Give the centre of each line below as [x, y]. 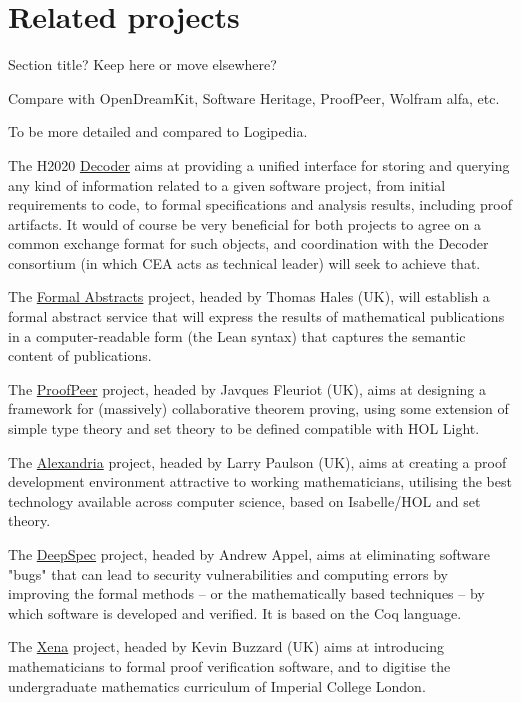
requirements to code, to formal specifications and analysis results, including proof [260, 204]
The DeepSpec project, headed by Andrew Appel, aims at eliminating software [249, 554]
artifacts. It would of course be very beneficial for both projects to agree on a [244, 223]
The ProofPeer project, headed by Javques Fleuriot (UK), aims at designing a [247, 388]
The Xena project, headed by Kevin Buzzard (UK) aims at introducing [226, 646]
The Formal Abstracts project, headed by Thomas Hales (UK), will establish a [249, 296]
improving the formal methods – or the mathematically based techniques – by [246, 593]
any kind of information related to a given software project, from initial [227, 184]
